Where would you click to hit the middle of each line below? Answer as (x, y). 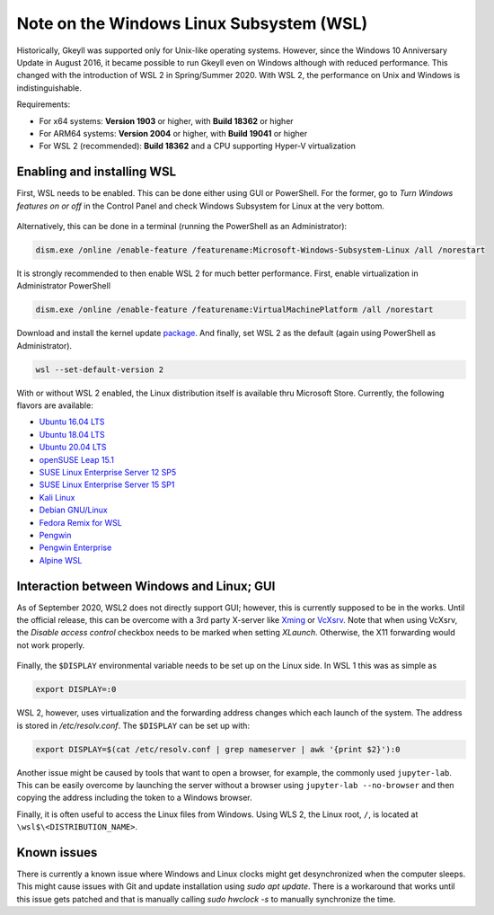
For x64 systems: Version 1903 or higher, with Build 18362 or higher (166, 120)
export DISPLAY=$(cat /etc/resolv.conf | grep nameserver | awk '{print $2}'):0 (218, 749)
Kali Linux (57, 497)
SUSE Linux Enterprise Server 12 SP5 (108, 472)
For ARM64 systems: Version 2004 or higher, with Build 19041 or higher (173, 133)
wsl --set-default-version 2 (100, 369)
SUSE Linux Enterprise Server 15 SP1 (107, 484)
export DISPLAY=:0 (76, 689)
